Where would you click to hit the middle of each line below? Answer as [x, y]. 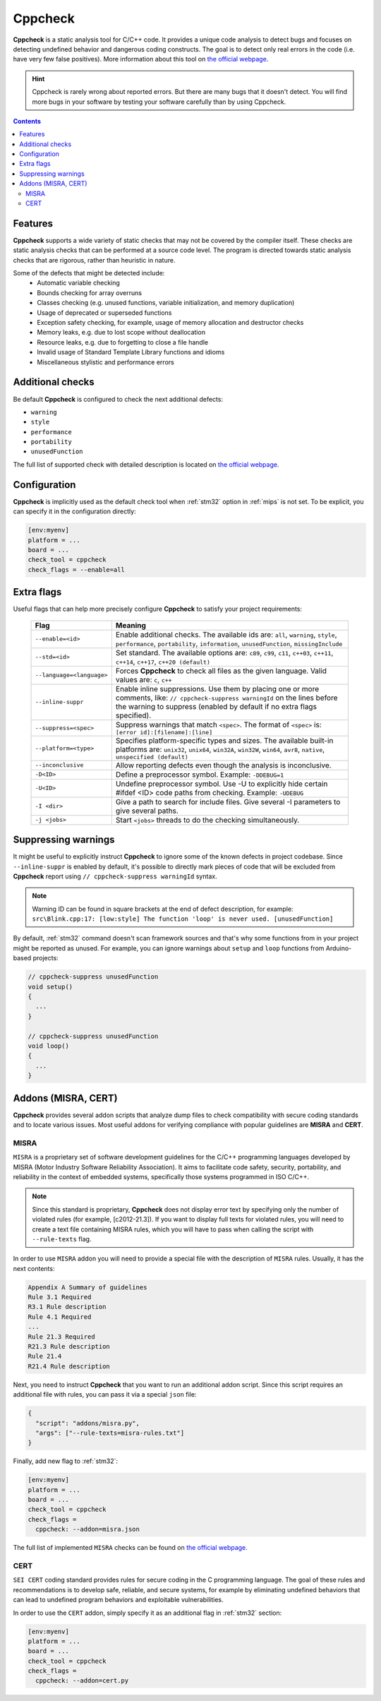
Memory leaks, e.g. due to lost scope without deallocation [121, 333]
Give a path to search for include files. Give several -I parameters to [228, 801]
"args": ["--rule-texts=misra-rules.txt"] [110, 1433]
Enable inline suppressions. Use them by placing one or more [217, 688]
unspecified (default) [152, 757]
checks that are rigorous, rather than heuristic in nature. [94, 260]
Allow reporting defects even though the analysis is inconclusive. [223, 765]
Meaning [131, 625]
